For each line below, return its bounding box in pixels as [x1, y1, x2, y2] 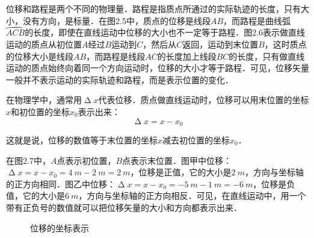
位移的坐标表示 [30, 221, 89, 234]
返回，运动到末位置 [182, 38, 259, 50]
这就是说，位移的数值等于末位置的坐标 [6, 134, 158, 146]
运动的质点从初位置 [6, 38, 82, 50]
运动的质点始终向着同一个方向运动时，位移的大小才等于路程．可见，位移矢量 [6, 61, 309, 74]
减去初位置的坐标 [162, 134, 230, 146]
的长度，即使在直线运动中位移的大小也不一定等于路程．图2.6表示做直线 [25, 26, 306, 39]
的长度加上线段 [157, 49, 217, 62]
